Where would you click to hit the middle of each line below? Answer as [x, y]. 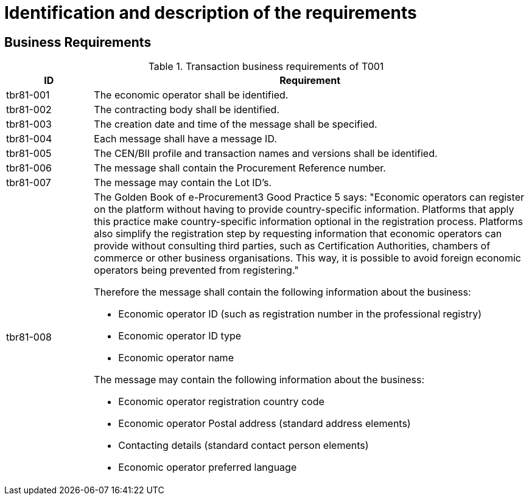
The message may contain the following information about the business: [259, 380]
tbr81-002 [29, 110]
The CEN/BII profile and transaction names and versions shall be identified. [266, 154]
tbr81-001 [28, 95]
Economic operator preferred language [208, 467]
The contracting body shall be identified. [187, 110]
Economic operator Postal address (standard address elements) [264, 424]
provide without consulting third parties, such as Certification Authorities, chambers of [292, 246]
